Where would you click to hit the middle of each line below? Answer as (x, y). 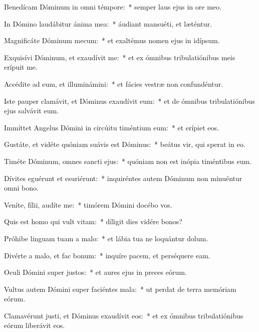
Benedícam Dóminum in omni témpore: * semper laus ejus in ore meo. (113, 7)
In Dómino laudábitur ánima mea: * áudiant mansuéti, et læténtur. (108, 23)
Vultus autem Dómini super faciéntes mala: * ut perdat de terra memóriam (120, 289)
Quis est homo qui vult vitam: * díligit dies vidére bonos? (93, 221)
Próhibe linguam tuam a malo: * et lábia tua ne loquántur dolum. (106, 238)
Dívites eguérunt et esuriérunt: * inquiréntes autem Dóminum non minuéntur (123, 178)
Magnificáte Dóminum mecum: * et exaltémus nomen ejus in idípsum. (112, 40)
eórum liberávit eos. (35, 325)
